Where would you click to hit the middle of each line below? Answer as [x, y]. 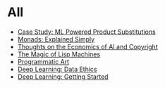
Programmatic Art [43, 61]
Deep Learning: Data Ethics [57, 69]
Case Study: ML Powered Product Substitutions [87, 32]
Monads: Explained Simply [56, 39]
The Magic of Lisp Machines [59, 54]
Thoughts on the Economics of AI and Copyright [87, 46]
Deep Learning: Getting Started [63, 76]
